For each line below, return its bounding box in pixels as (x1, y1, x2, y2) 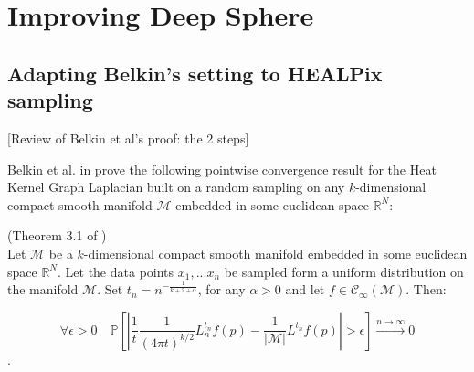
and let (285, 280, 325, 299)
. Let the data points (58, 261, 174, 281)
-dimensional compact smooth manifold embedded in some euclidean (83, 243, 468, 262)
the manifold (7, 280, 79, 299)
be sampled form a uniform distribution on (224, 261, 464, 281)
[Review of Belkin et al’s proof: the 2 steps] (7, 128, 249, 147)
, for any (197, 280, 246, 299)
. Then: (406, 280, 447, 299)
